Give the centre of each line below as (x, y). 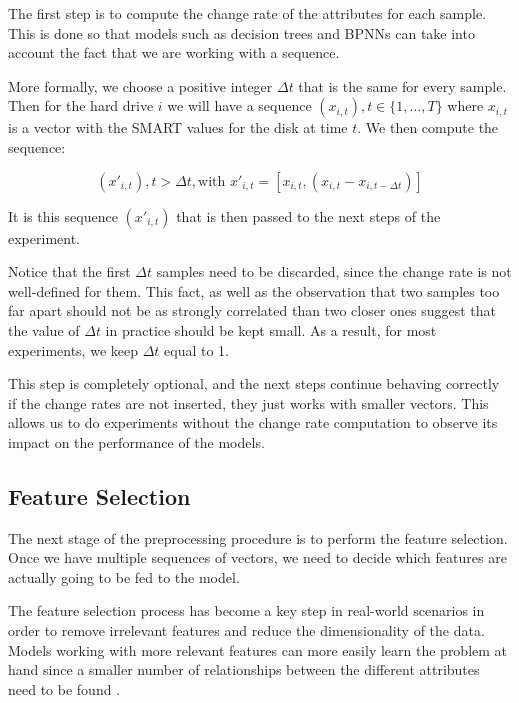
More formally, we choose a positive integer (140, 85)
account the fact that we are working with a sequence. (174, 52)
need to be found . (64, 688)
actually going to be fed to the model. (124, 576)
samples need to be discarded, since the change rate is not (334, 271)
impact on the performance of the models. (136, 441)
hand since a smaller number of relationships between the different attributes (244, 669)
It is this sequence (63, 215)
